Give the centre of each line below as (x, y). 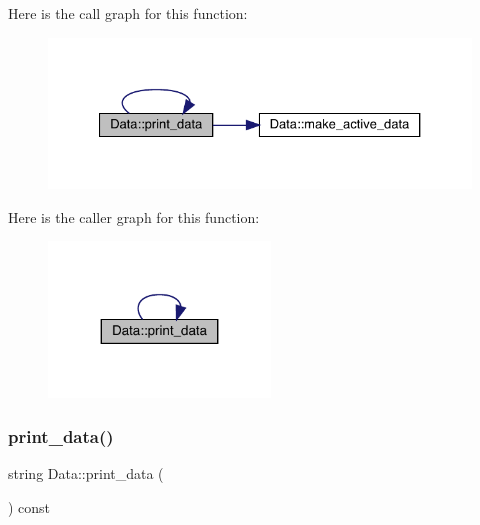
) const (29, 506)
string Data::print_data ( (86, 473)
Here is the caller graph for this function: (134, 216)
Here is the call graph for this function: (128, 13)
